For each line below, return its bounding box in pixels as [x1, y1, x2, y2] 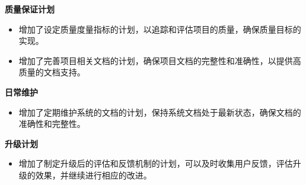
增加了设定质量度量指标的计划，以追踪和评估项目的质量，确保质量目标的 [18, 23, 301, 35]
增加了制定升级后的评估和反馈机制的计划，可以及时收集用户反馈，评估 [18, 157, 293, 170]
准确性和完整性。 [18, 117, 85, 130]
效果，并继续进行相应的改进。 [35, 168, 152, 181]
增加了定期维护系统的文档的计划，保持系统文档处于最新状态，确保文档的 [18, 106, 301, 118]
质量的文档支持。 [18, 66, 85, 78]
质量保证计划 [5, 3, 55, 15]
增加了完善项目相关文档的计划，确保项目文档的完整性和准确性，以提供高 [18, 54, 301, 66]
